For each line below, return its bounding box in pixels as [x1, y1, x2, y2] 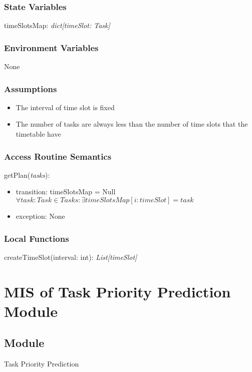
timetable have [16, 129, 61, 139]
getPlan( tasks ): [4, 169, 50, 180]
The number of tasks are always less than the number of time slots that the [16, 119, 248, 129]
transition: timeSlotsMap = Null [16, 186, 116, 197]
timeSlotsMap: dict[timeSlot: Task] [4, 20, 110, 31]
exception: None [16, 211, 65, 221]
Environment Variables [4, 41, 99, 54]
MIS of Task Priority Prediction [4, 281, 231, 301]
